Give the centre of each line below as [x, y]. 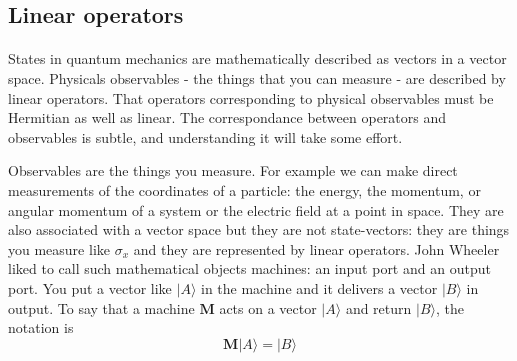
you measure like [59, 248]
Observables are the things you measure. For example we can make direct [233, 170]
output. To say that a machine [101, 307]
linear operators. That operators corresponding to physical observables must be [251, 97]
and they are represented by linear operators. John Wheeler [316, 248]
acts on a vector [268, 307]
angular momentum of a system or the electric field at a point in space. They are [256, 209]
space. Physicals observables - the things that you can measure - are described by [257, 77]
